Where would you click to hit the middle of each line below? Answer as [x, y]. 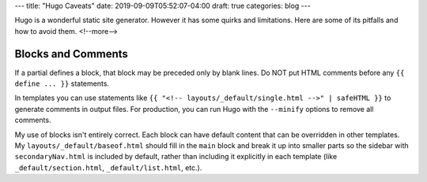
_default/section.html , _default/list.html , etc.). [108, 167]
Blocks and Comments [71, 54]
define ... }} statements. [62, 84]
